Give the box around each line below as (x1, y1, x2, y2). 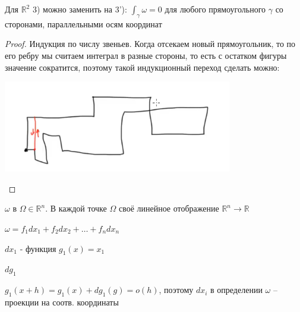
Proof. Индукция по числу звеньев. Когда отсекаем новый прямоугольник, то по (5, 37, 296, 50)
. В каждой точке (45, 202, 107, 215)
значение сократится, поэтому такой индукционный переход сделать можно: (5, 61, 280, 73)
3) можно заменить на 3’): (32, 3, 127, 15)
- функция (20, 242, 56, 254)
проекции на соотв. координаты (5, 295, 119, 308)
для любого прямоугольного (165, 3, 266, 15)
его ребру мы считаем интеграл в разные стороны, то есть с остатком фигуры (5, 49, 287, 61)
